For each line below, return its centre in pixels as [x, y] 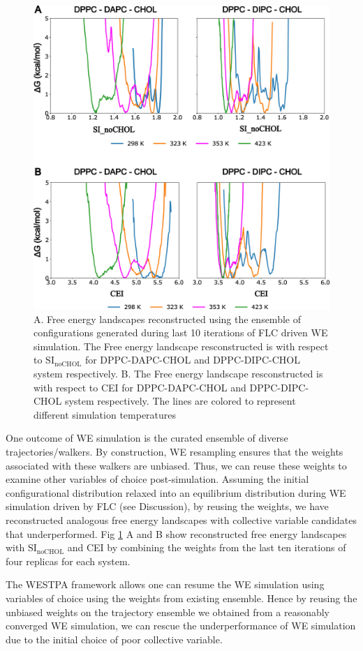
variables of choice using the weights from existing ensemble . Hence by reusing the [181, 598]
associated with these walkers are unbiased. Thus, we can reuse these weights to [176, 465]
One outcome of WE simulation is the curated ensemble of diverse [147, 438]
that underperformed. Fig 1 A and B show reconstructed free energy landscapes [176, 533]
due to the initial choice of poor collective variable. [114, 639]
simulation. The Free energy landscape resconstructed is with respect [181, 346]
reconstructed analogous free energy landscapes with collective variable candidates [181, 519]
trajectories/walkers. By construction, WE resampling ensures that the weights [175, 451]
